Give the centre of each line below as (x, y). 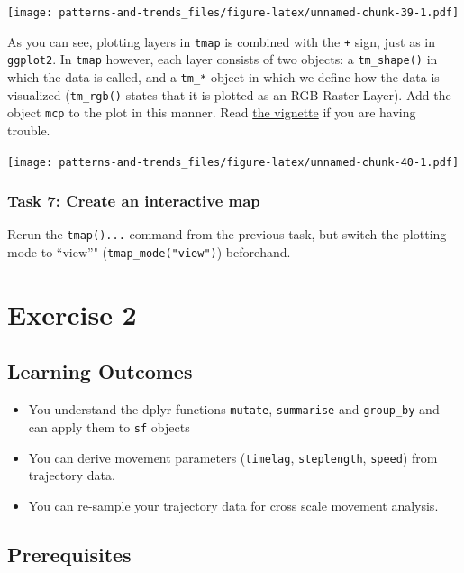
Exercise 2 (72, 314)
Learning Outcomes (100, 371)
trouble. (29, 129)
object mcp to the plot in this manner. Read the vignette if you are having (212, 112)
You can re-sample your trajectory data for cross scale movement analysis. (233, 505)
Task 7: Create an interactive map (134, 201)
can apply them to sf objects (109, 426)
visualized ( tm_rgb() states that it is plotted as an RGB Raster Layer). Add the (229, 94)
